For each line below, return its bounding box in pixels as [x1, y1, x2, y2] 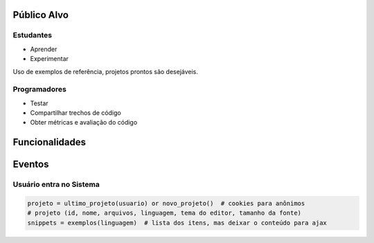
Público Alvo [12, 9, 69, 21]
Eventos [12, 159, 49, 170]
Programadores [12, 84, 67, 94]
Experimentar [30, 55, 69, 63]
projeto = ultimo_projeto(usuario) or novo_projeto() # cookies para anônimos [27, 199, 305, 208]
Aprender [30, 45, 57, 53]
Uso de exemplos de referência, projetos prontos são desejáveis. [12, 67, 199, 75]
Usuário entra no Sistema [12, 180, 100, 190]
